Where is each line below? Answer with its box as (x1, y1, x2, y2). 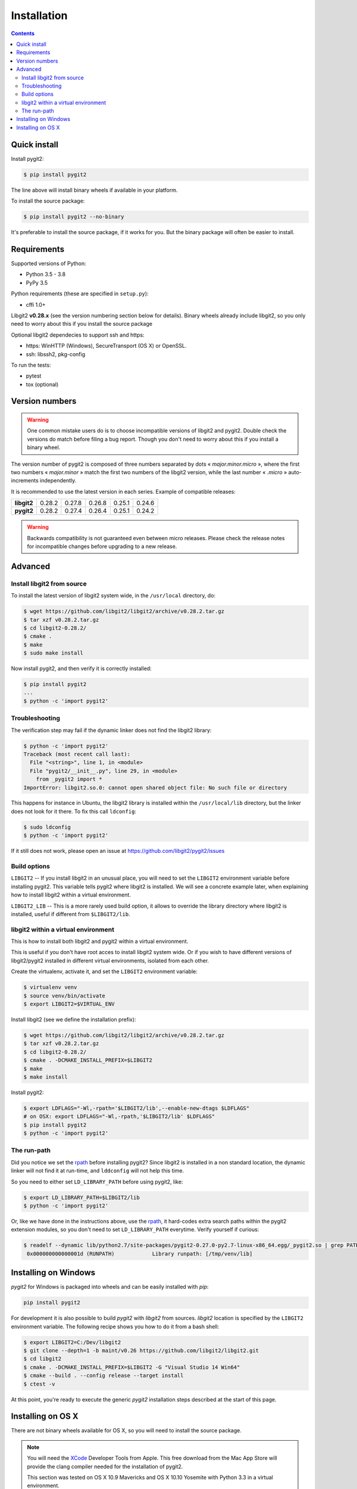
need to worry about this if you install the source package (11, 320, 153, 328)
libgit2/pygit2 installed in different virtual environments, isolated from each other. (11, 957, 209, 964)
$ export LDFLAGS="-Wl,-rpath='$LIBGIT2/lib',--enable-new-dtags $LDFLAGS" (23, 1105, 250, 1111)
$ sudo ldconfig (23, 824, 71, 830)
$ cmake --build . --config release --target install (23, 1372, 184, 1379)
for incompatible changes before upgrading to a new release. (27, 543, 177, 550)
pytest (26, 372, 42, 379)
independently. (39, 477, 77, 484)
